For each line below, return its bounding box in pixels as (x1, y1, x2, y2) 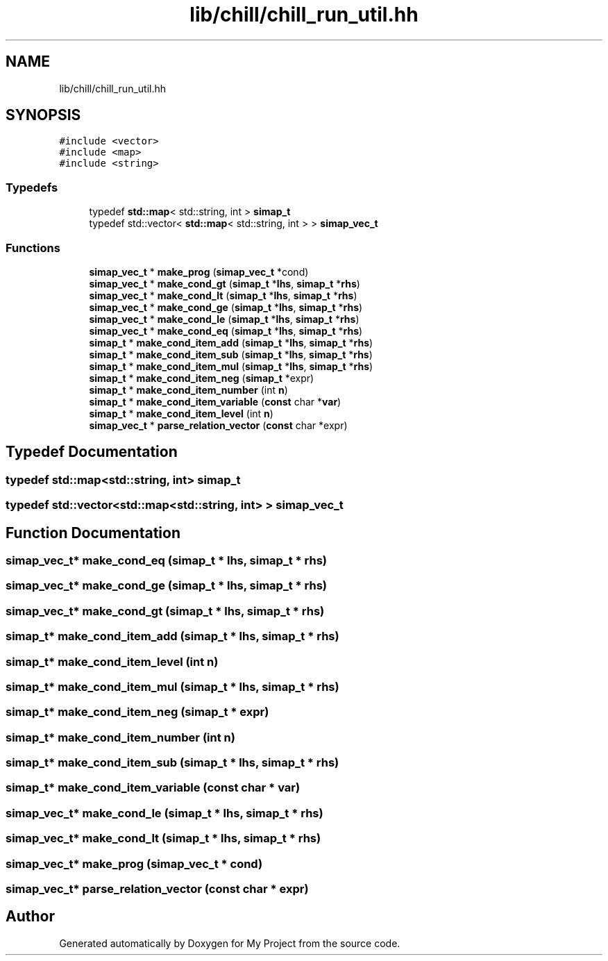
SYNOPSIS (6, 106, 81, 124)
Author (6, 908, 55, 926)
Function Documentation (6, 524, 180, 542)
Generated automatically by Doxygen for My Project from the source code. (59, 937, 400, 949)
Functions (6, 240, 60, 255)
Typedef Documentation (6, 443, 178, 461)
